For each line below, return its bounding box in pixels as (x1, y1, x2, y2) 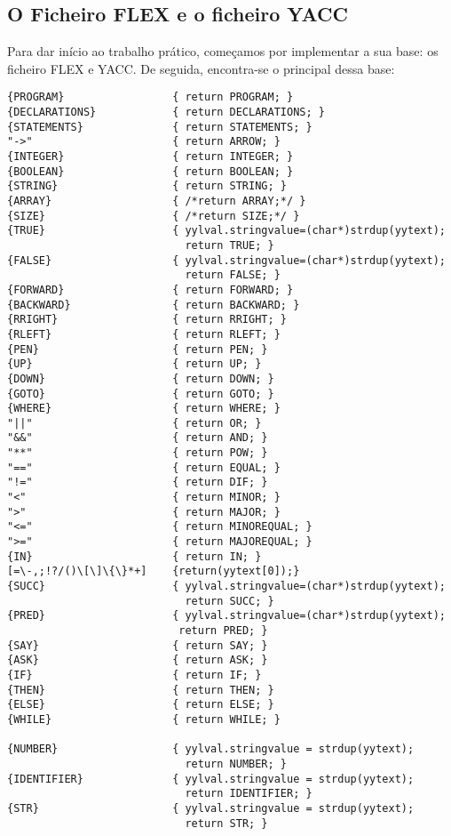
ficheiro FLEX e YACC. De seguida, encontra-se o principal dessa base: (7, 59, 395, 77)
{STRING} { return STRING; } (7, 180, 287, 193)
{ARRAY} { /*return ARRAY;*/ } (7, 194, 306, 207)
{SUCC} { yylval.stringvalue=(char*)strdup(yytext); (7, 580, 446, 593)
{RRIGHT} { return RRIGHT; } (7, 313, 287, 326)
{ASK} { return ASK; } (7, 654, 268, 667)
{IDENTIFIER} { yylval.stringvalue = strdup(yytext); (7, 772, 415, 785)
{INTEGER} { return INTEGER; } (7, 150, 294, 164)
